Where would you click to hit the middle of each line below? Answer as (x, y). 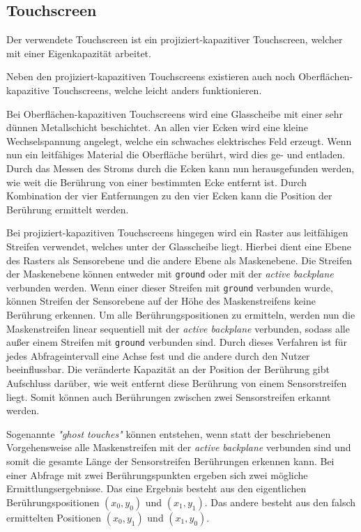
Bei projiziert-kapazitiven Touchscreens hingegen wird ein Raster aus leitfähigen (177, 233)
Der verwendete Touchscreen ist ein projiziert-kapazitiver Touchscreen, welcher (175, 39)
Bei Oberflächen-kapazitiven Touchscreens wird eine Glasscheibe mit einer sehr (175, 113)
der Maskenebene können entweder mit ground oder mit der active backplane (170, 274)
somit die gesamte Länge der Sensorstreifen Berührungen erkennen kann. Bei (170, 461)
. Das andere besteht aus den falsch (280, 502)
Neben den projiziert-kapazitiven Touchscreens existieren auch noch (151, 76)
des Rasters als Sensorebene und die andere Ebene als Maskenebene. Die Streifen (179, 260)
